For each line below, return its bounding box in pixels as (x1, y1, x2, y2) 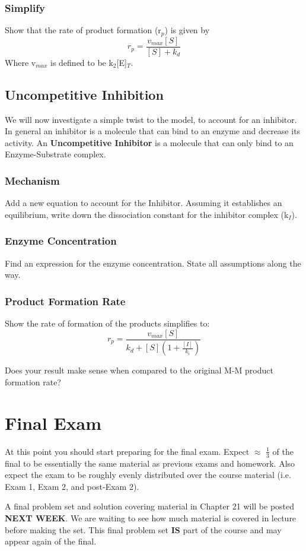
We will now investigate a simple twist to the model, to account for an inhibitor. (5, 113, 297, 125)
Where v (5, 56, 36, 68)
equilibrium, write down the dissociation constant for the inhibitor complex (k (5, 208, 289, 220)
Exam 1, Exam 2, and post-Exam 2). (5, 480, 139, 492)
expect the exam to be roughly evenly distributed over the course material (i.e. (5, 468, 291, 481)
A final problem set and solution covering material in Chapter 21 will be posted (5, 500, 295, 512)
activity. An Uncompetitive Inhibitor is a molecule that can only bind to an (5, 136, 294, 148)
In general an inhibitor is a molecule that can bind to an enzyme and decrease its (5, 125, 301, 137)
